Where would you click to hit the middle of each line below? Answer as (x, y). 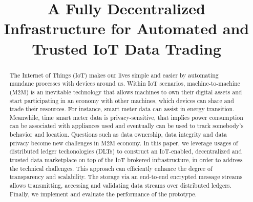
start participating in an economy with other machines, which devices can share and (122, 100)
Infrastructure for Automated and (126, 28)
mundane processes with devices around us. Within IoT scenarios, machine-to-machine (125, 83)
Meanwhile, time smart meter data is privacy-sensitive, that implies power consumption (126, 117)
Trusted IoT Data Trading (126, 48)
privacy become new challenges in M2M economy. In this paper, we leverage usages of (124, 143)
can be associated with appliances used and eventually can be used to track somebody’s (126, 126)
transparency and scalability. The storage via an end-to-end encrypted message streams (126, 177)
